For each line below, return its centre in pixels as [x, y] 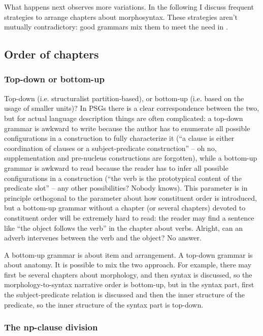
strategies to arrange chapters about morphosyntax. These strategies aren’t [121, 17]
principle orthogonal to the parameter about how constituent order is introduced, [130, 197]
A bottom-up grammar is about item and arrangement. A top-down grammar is [128, 254]
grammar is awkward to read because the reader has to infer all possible [116, 167]
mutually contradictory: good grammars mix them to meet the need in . [116, 27]
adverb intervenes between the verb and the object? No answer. [103, 238]
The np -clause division [51, 327]
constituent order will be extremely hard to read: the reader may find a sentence [129, 217]
